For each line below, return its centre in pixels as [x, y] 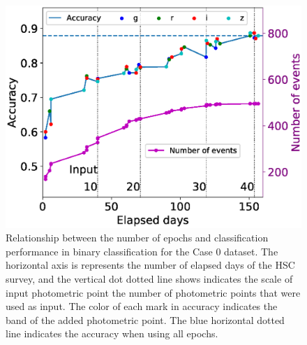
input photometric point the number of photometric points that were [153, 292]
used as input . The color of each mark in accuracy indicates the [142, 306]
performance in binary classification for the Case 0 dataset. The [142, 251]
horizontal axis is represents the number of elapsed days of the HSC [150, 265]
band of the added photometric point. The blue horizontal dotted [145, 319]
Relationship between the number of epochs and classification [137, 238]
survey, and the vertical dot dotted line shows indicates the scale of [149, 278]
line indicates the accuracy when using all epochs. [112, 333]
